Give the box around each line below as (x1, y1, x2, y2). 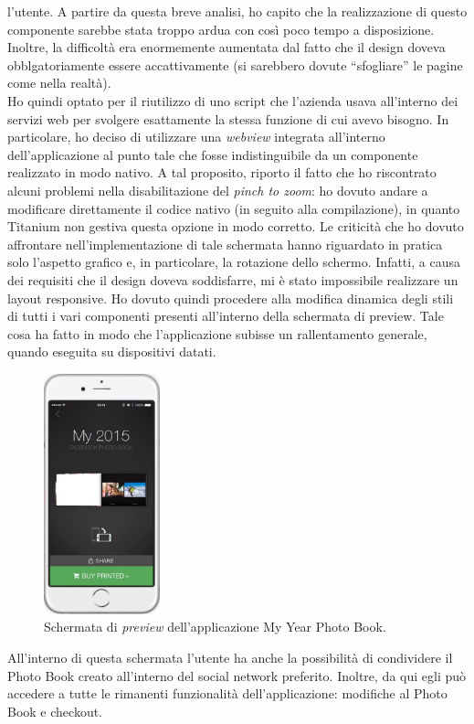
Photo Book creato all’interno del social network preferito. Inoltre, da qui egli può (7, 665, 467, 685)
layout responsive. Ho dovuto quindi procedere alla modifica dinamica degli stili (7, 288, 454, 307)
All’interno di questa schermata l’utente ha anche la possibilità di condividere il (7, 648, 453, 667)
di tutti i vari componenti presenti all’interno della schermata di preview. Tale (7, 306, 444, 325)
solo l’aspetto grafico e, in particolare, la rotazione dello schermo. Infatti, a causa (7, 252, 460, 271)
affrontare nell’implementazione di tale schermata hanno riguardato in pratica (7, 234, 443, 253)
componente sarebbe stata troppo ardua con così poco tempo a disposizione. (7, 19, 435, 38)
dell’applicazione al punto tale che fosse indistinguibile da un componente (7, 144, 418, 164)
